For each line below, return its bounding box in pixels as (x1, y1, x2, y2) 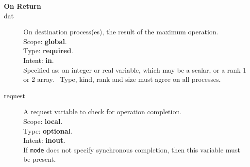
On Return (4, 1, 41, 11)
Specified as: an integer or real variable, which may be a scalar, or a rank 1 (23, 64, 247, 75)
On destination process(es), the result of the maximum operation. (23, 27, 218, 37)
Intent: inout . (23, 135, 66, 145)
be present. (23, 154, 56, 164)
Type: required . (23, 46, 73, 56)
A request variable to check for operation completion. (23, 106, 182, 117)
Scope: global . (23, 36, 67, 46)
